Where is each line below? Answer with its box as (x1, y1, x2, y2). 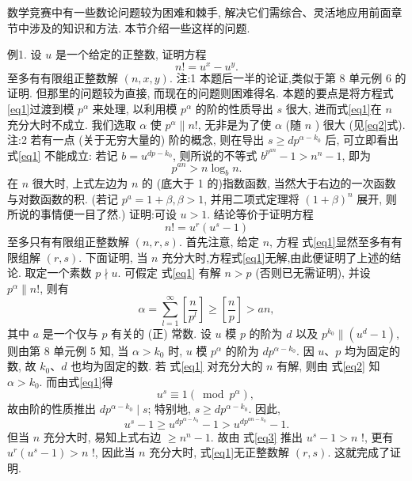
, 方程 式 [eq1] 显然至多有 (269, 233, 391, 250)
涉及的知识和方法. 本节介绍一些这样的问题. (29, 19, 250, 36)
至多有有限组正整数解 (7, 69, 118, 85)
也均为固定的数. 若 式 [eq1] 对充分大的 (71, 358, 263, 374)
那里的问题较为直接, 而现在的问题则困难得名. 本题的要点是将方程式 (47, 85, 394, 101)
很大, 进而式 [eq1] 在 (285, 100, 382, 117)
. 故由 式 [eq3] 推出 (210, 428, 303, 445)
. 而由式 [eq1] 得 (39, 373, 113, 389)
